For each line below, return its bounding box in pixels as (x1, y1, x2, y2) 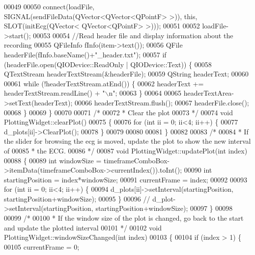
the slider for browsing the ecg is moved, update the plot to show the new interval (4, 136, 251, 146)
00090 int (184, 165, 212, 175)
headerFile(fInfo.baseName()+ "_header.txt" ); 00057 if (4, 49, 167, 59)
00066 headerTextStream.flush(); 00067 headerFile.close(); (75, 97, 249, 107)
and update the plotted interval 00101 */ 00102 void (4, 222, 162, 232)
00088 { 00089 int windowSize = (4, 155, 102, 165)
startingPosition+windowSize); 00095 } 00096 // (4, 193, 150, 204)
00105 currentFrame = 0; (4, 241, 80, 252)
